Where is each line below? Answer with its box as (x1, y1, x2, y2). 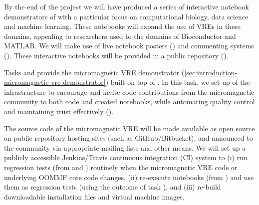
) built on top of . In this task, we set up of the (105, 77, 250, 87)
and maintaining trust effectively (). (4, 106, 114, 116)
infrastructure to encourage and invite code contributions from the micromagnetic (4, 86, 255, 97)
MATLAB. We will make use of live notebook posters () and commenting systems (4, 40, 254, 51)
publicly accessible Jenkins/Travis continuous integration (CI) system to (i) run (4, 152, 248, 163)
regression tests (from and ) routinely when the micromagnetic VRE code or (4, 162, 238, 172)
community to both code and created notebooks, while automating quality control (4, 96, 255, 107)
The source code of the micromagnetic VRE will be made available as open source (4, 123, 255, 133)
